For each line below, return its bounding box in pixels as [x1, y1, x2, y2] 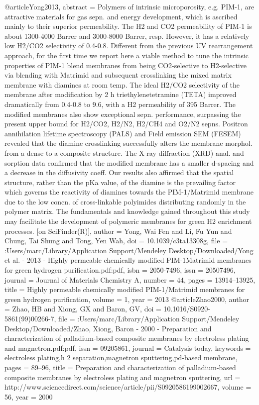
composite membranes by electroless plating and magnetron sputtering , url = [4, 372, 241, 382]
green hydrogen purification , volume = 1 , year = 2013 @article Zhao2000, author [4, 294, 250, 304]
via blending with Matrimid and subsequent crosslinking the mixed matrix [4, 70, 232, 80]
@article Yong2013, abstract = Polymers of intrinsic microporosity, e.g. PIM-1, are [4, 1, 255, 11]
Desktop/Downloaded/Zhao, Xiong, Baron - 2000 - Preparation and [4, 323, 212, 333]
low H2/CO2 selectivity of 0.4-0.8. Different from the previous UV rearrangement [4, 40, 253, 51]
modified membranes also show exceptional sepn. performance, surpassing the [4, 108, 241, 119]
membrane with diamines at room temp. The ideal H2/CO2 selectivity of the [4, 79, 240, 90]
